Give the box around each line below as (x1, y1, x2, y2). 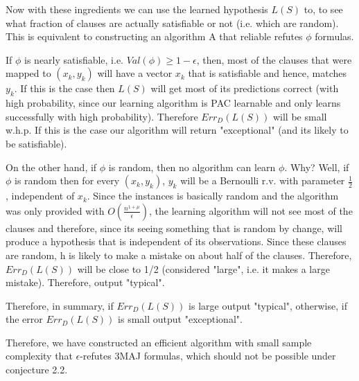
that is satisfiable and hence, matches (188, 66, 347, 80)
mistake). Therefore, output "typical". (6, 275, 165, 290)
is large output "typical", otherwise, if (189, 298, 347, 312)
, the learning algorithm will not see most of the (149, 203, 353, 218)
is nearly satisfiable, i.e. (24, 52, 124, 67)
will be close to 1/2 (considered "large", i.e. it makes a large (77, 261, 330, 276)
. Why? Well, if (284, 159, 349, 174)
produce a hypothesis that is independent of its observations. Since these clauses (6, 234, 347, 249)
